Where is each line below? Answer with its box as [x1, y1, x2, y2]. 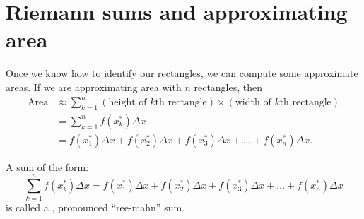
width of [235, 97, 271, 108]
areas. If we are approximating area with [6, 79, 182, 94]
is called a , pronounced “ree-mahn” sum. [6, 199, 184, 214]
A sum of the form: [6, 159, 89, 174]
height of [108, 97, 147, 108]
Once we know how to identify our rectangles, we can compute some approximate [6, 66, 358, 81]
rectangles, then [194, 79, 263, 94]
